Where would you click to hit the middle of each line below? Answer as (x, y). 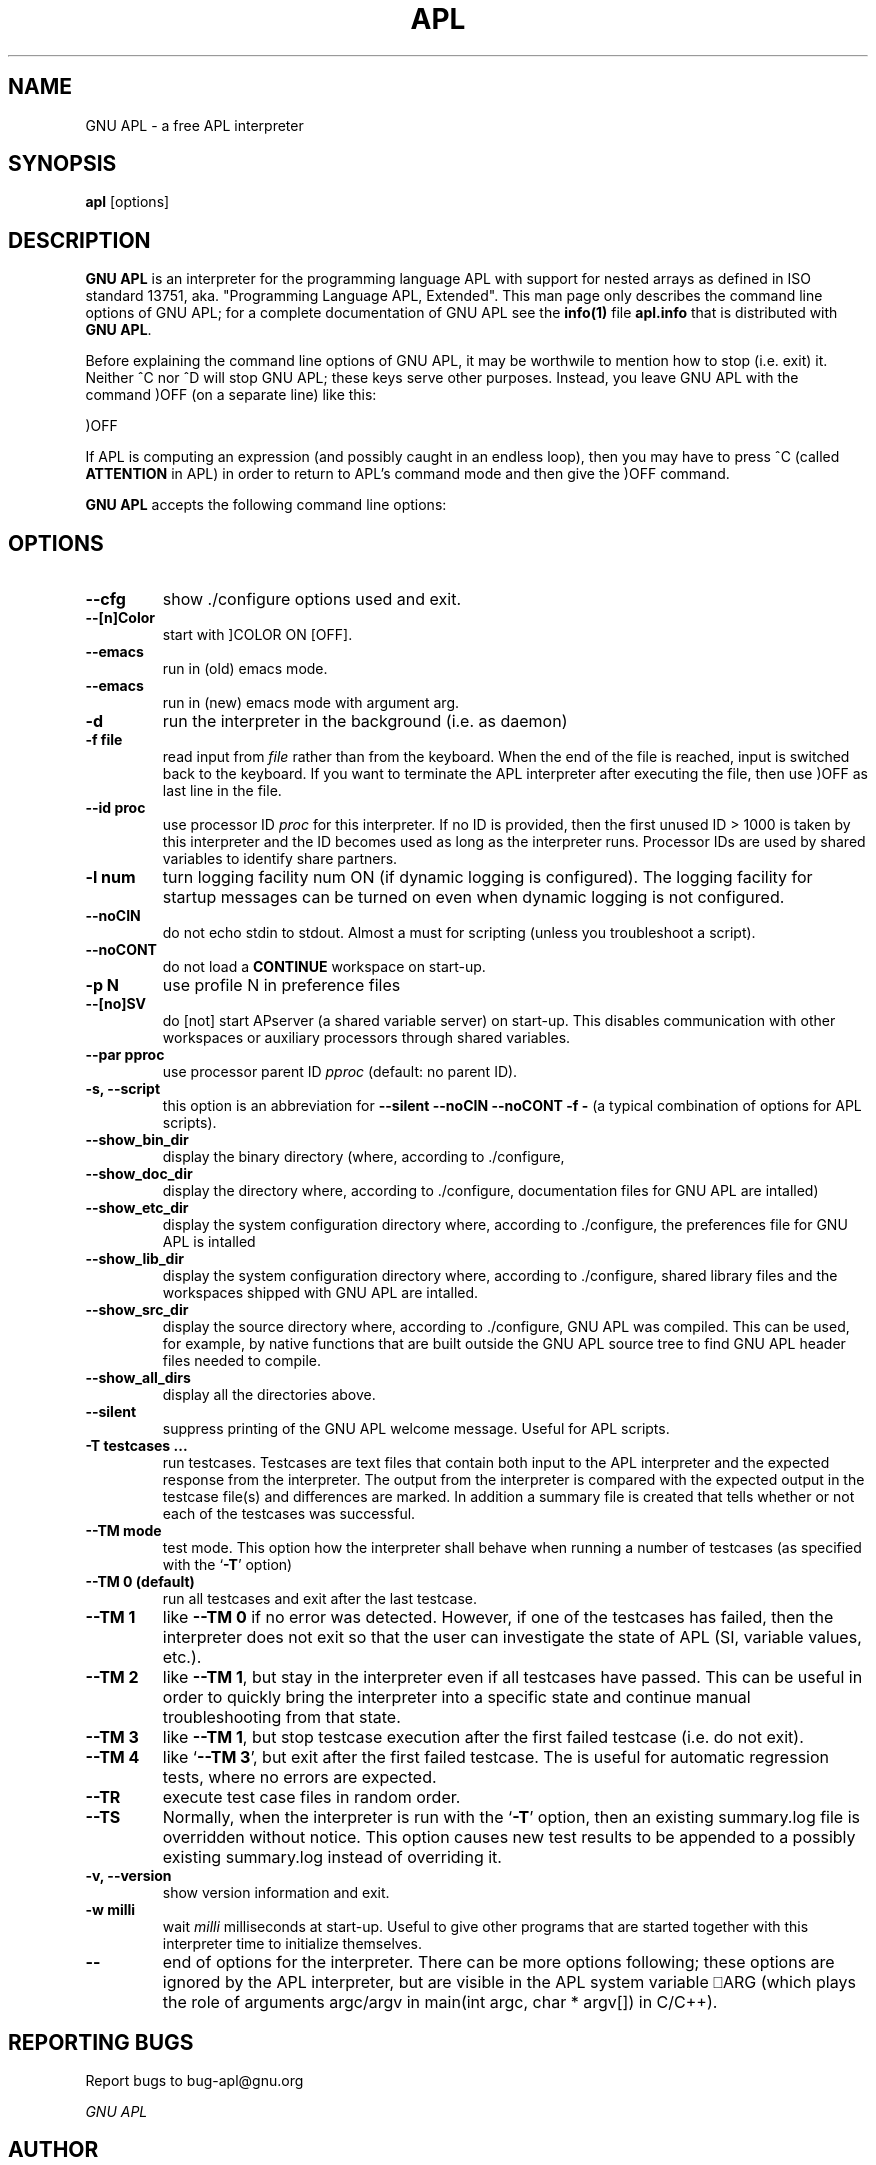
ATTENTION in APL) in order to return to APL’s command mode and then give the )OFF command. (407, 474)
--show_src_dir (137, 1310)
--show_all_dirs (138, 1378)
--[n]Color (120, 618)
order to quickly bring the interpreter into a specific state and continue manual (456, 1697)
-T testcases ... (136, 1446)
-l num (110, 877)
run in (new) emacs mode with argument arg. (311, 703)
